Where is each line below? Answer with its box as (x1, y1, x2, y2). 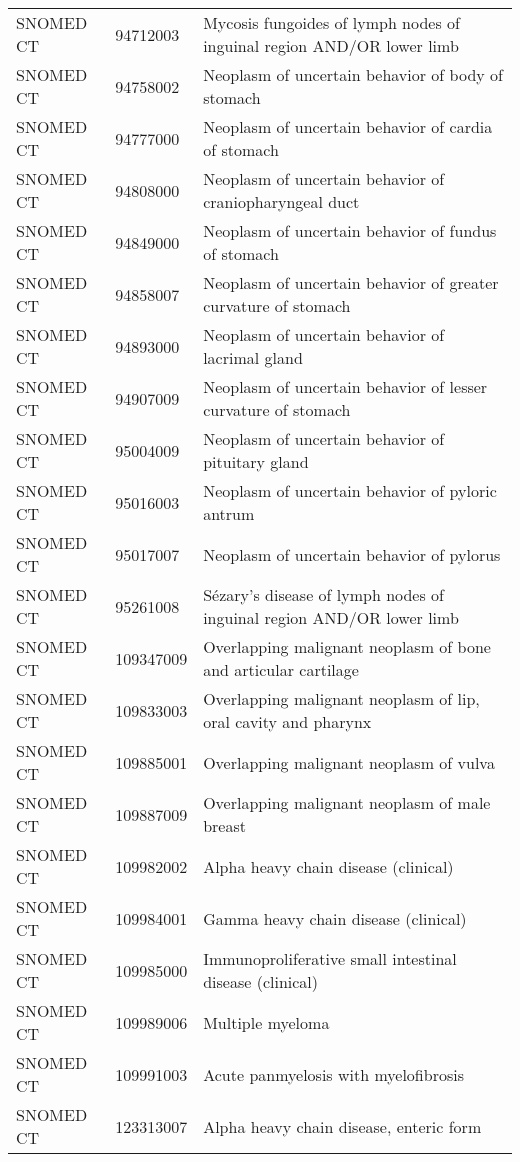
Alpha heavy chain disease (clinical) (203, 854, 454, 878)
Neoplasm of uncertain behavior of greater (203, 271, 499, 294)
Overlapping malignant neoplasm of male (203, 791, 491, 814)
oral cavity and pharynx (203, 710, 372, 733)
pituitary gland (203, 450, 309, 473)
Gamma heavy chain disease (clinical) (203, 906, 467, 930)
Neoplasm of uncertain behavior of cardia (203, 115, 493, 138)
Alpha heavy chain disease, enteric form (203, 1114, 482, 1138)
